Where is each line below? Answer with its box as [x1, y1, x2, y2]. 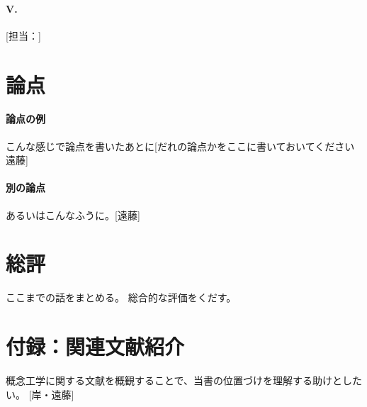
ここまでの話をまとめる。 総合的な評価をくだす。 [6, 290, 237, 305]
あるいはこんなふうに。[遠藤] [6, 207, 140, 222]
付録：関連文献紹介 [6, 332, 185, 361]
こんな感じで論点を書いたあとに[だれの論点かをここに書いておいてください [6, 138, 355, 153]
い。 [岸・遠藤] [6, 386, 74, 401]
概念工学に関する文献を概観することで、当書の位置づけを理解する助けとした [6, 372, 363, 387]
